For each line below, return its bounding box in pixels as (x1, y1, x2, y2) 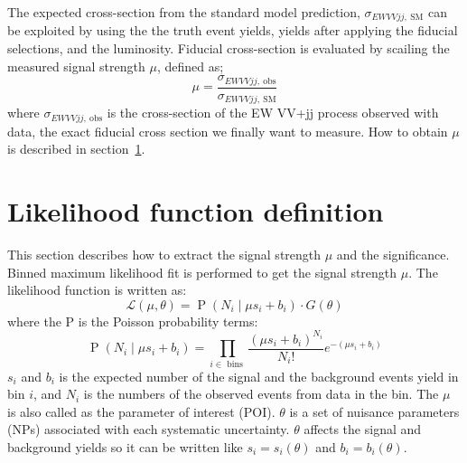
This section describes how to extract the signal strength (7, 244, 322, 263)
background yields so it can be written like (7, 437, 243, 456)
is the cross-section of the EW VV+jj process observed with (107, 103, 439, 122)
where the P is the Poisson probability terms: (7, 311, 258, 330)
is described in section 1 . (7, 139, 145, 158)
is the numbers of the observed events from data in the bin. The (83, 384, 439, 403)
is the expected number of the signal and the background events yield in (59, 366, 459, 385)
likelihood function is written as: (7, 280, 187, 299)
